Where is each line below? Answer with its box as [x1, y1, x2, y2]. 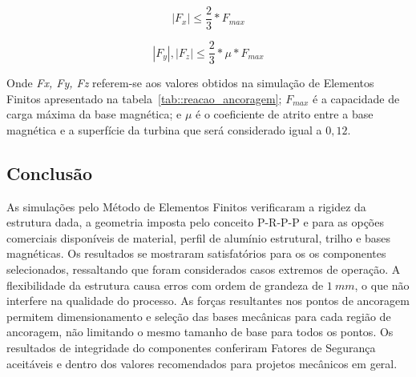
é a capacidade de [313, 90, 400, 106]
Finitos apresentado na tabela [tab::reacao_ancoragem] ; [6, 90, 282, 106]
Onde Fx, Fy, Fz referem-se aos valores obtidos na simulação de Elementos [6, 74, 374, 91]
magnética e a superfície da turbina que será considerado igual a [6, 121, 322, 138]
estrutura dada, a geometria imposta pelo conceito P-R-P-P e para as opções [6, 214, 384, 231]
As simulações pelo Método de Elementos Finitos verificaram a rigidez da [6, 198, 366, 215]
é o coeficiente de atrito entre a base [196, 106, 374, 122]
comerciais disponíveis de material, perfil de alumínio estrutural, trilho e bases [6, 229, 391, 246]
